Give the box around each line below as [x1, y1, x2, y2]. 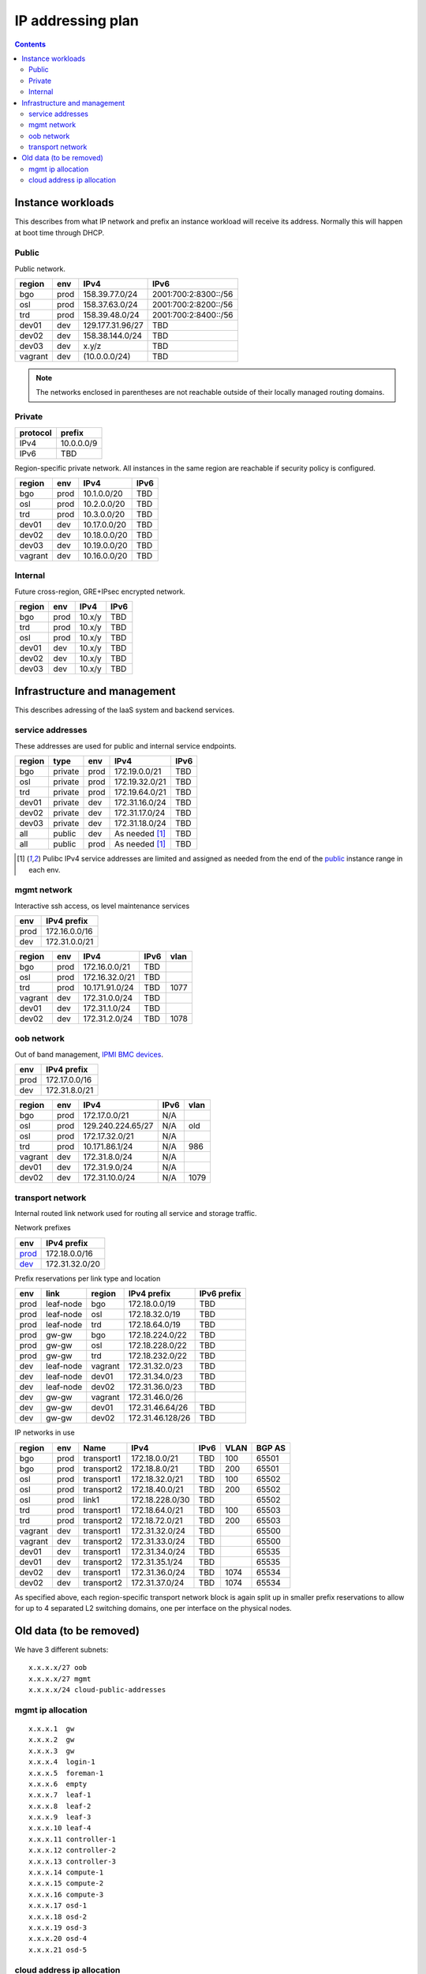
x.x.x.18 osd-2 [28, 1912, 88, 1921]
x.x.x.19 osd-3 [28, 1923, 88, 1932]
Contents [14, 39, 47, 49]
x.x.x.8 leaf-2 [28, 1801, 92, 1811]
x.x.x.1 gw [28, 1724, 75, 1733]
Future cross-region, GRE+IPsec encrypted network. [14, 587, 185, 596]
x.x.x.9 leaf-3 [28, 1813, 92, 1822]
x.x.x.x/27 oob [28, 1663, 88, 1672]
